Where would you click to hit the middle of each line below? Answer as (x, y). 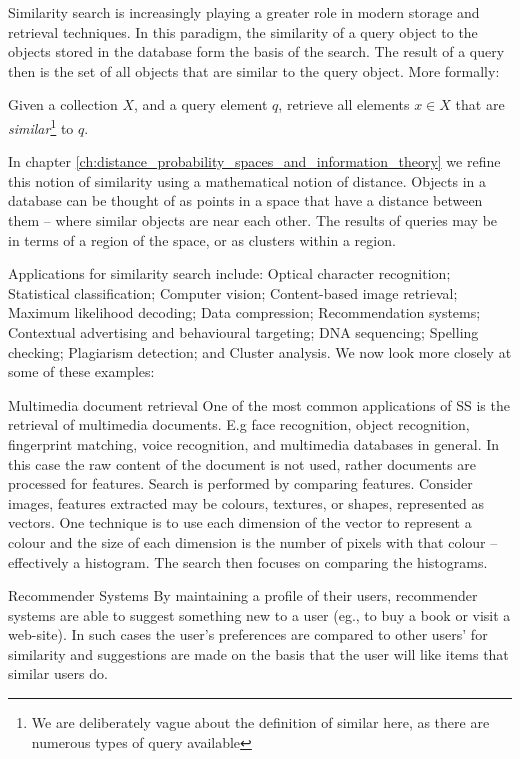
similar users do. (58, 673)
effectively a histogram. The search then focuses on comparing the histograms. (248, 561)
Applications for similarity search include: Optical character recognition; (229, 273)
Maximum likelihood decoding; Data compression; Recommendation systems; (244, 312)
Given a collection (63, 104)
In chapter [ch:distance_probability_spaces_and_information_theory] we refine (254, 161)
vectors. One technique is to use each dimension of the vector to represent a (240, 522)
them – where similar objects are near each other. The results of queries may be (253, 220)
